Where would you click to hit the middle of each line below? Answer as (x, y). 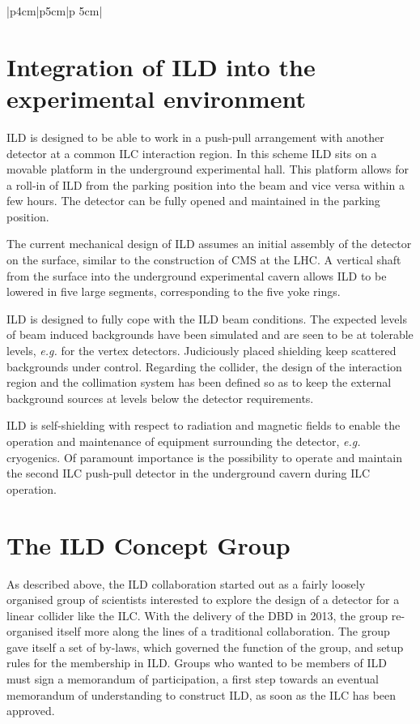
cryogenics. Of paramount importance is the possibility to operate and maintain (204, 457)
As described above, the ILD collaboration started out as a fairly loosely (186, 583)
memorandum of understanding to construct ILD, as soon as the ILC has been (202, 694)
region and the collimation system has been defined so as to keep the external (199, 382)
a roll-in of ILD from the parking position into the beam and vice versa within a (206, 184)
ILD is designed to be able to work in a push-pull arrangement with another (195, 137)
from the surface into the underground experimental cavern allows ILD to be (197, 275)
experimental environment (156, 98)
